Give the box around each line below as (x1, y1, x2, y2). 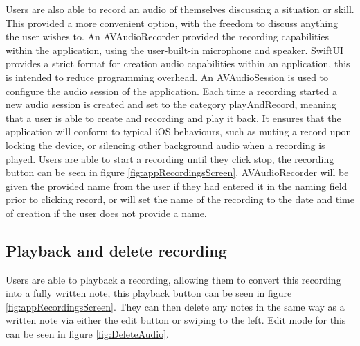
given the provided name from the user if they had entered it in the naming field (6, 178, 348, 193)
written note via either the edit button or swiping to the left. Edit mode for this (6, 313, 346, 327)
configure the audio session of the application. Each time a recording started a (6, 83, 337, 98)
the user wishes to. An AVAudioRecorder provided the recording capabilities (6, 29, 330, 44)
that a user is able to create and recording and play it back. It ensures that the (6, 110, 341, 125)
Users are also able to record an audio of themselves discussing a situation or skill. (6, 2, 354, 16)
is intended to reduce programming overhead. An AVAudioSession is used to (6, 69, 329, 84)
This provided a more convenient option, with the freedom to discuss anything (6, 15, 338, 30)
